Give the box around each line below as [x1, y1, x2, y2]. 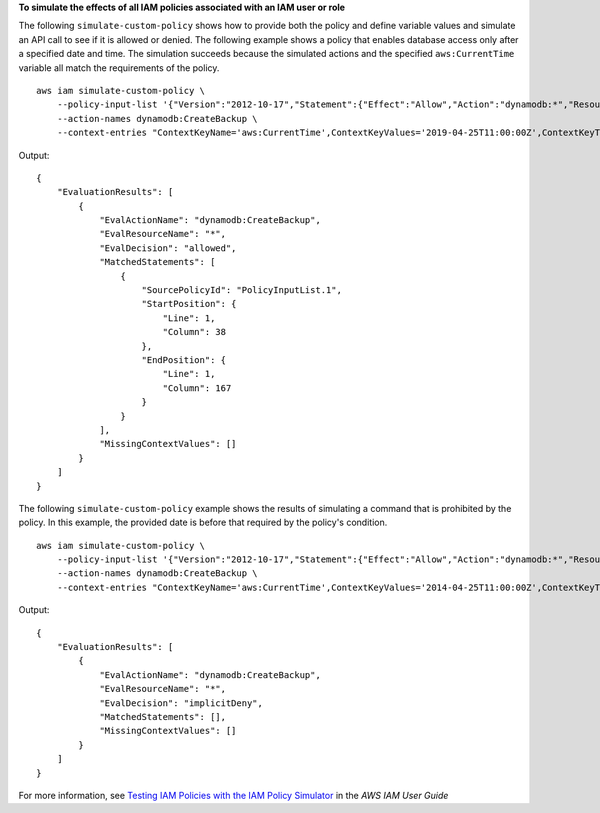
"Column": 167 [162, 382, 232, 394]
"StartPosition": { [141, 298, 237, 310]
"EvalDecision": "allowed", [99, 242, 237, 254]
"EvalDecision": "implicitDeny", [99, 697, 264, 709]
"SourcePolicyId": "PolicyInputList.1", [141, 285, 342, 296]
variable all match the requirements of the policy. [18, 61, 220, 74]
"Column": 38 [162, 326, 227, 338]
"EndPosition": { [141, 354, 227, 365]
